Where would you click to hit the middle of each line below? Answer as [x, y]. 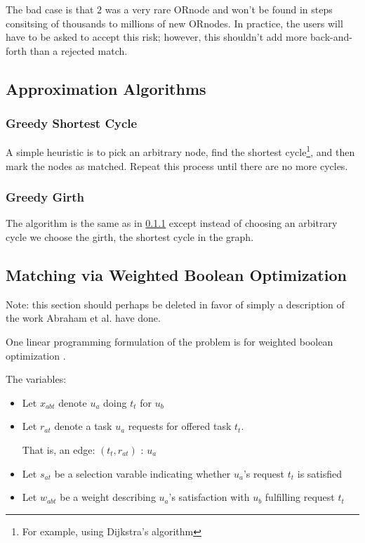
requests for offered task [180, 426]
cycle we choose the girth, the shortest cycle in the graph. [130, 237]
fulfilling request [300, 497]
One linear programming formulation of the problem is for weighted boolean [170, 342]
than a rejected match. [79, 50]
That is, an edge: [59, 449]
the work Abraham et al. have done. [83, 318]
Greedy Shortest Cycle [72, 123]
